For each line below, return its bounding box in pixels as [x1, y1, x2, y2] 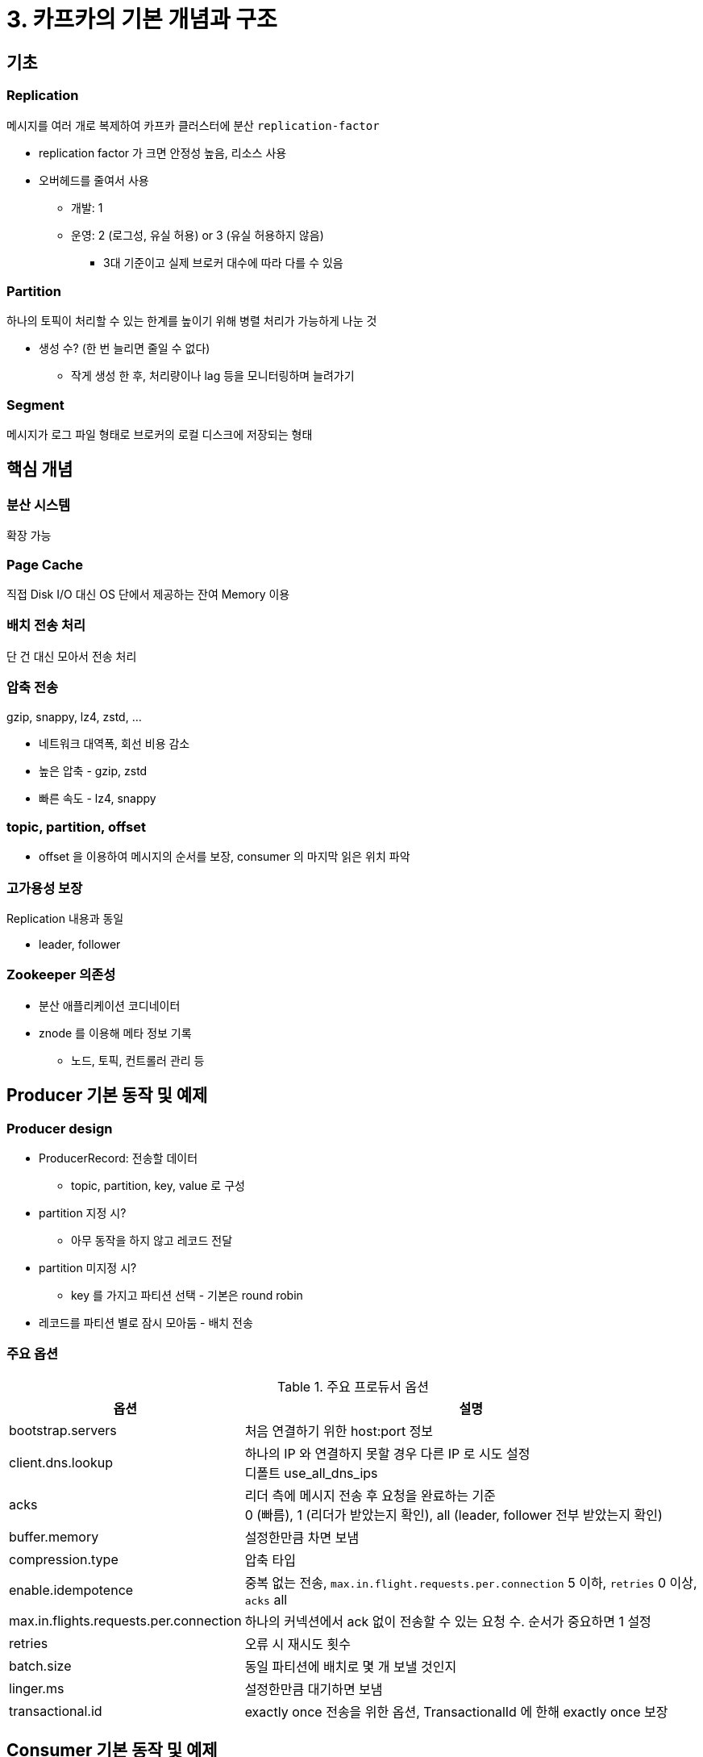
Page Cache [6, 556, 84, 573]
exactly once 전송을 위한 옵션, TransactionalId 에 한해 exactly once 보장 [244, 1703, 668, 1720]
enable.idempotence [9, 1581, 134, 1598]
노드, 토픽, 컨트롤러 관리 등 [71, 1053, 205, 1067]
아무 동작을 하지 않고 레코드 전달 [71, 1233, 233, 1247]
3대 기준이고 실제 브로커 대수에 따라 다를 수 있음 [103, 255, 343, 269]
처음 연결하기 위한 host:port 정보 [244, 1422, 434, 1439]
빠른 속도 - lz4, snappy [39, 791, 156, 805]
